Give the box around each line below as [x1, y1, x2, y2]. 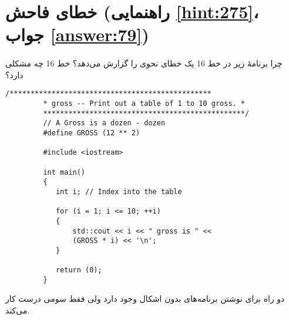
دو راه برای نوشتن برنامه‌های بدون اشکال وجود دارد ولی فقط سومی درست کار [5, 292, 285, 305]
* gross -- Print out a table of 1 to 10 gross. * [43, 99, 246, 108]
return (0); [55, 266, 102, 275]
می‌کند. [5, 304, 30, 316]
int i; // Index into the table [55, 187, 182, 196]
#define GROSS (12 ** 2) [43, 128, 140, 137]
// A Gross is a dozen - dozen [43, 119, 166, 128]
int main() [43, 168, 86, 176]
